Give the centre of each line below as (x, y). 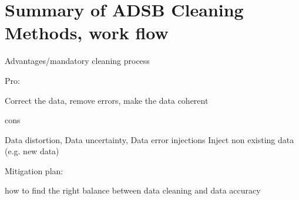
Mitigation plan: (34, 170)
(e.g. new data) (32, 151)
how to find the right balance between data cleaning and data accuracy (133, 190)
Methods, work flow (87, 33)
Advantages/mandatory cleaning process (77, 61)
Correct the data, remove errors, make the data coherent (107, 100)
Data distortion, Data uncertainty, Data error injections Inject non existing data (149, 139)
